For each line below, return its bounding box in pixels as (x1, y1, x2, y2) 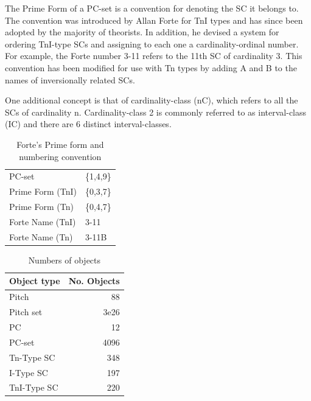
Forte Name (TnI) (9, 215, 76, 228)
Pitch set (9, 305, 43, 318)
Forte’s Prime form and (16, 138, 104, 150)
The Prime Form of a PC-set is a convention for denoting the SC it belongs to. (5, 2, 299, 14)
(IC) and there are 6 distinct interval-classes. (5, 117, 172, 130)
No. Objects (68, 274, 120, 287)
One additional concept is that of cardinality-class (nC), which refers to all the (5, 94, 298, 106)
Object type (9, 274, 60, 287)
